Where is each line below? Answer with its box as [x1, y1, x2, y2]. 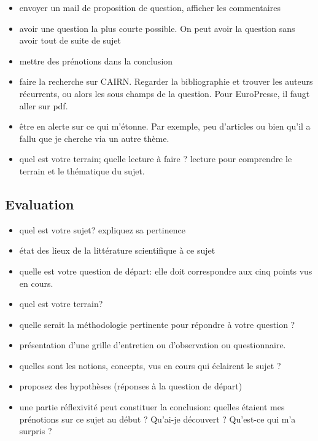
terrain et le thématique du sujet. [19, 164, 145, 177]
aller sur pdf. [19, 99, 68, 112]
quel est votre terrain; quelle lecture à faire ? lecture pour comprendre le [19, 152, 292, 165]
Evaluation [5, 194, 74, 213]
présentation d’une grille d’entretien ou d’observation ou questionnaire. [19, 338, 286, 351]
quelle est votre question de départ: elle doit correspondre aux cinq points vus [19, 264, 312, 277]
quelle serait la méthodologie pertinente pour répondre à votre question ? [19, 318, 295, 330]
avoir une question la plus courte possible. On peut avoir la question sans [19, 21, 295, 34]
